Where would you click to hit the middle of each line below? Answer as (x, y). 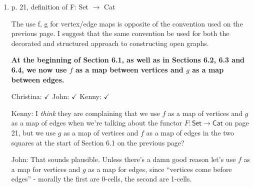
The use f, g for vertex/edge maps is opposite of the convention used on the (127, 23)
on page (237, 123)
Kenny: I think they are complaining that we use (85, 113)
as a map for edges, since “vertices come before (160, 169)
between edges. (38, 79)
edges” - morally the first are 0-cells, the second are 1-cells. (101, 179)
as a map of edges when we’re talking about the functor (97, 123)
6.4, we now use (39, 69)
